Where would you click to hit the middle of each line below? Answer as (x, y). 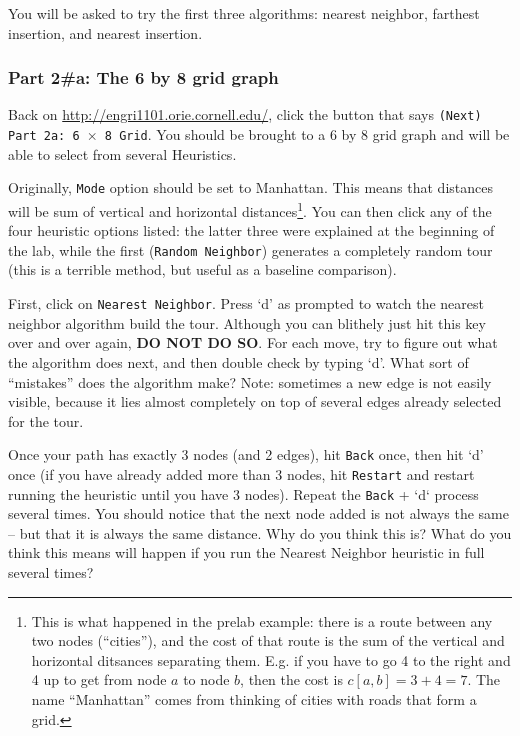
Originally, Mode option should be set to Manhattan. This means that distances (250, 187)
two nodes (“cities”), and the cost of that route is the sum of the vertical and (268, 640)
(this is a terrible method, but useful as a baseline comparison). (202, 269)
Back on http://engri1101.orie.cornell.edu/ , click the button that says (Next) (245, 114)
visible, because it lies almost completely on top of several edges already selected (255, 401)
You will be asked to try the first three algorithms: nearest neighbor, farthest (244, 13)
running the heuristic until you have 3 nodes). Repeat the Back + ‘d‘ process (243, 493)
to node (206, 679)
